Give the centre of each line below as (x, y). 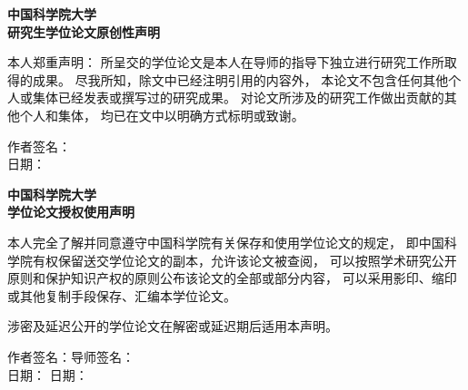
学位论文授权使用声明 (71, 212)
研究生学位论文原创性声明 (84, 31)
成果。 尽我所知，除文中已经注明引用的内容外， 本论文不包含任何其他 (240, 79)
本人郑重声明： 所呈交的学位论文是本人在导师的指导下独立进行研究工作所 (226, 62)
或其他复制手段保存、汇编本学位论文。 (122, 295)
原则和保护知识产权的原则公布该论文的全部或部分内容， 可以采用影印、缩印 (232, 278)
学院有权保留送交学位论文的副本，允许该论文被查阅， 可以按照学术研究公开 (232, 260)
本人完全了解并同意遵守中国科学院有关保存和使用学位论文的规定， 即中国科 (232, 242)
